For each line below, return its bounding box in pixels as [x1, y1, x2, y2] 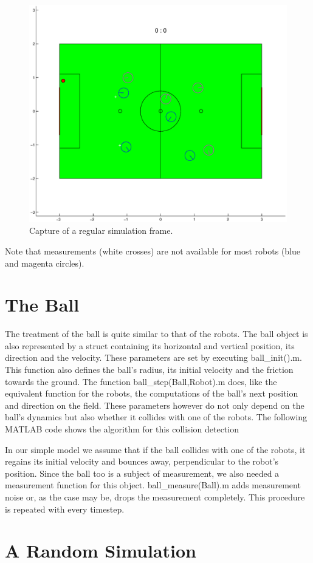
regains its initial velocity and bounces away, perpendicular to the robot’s [5, 455, 279, 468]
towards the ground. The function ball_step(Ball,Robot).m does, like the [5, 375, 277, 387]
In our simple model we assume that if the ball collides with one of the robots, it [5, 443, 306, 456]
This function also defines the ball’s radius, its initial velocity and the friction [5, 363, 294, 376]
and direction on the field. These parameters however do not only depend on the [5, 398, 304, 411]
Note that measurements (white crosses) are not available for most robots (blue [5, 244, 301, 257]
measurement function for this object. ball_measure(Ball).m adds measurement [5, 479, 301, 491]
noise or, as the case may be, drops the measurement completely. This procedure [5, 490, 305, 503]
